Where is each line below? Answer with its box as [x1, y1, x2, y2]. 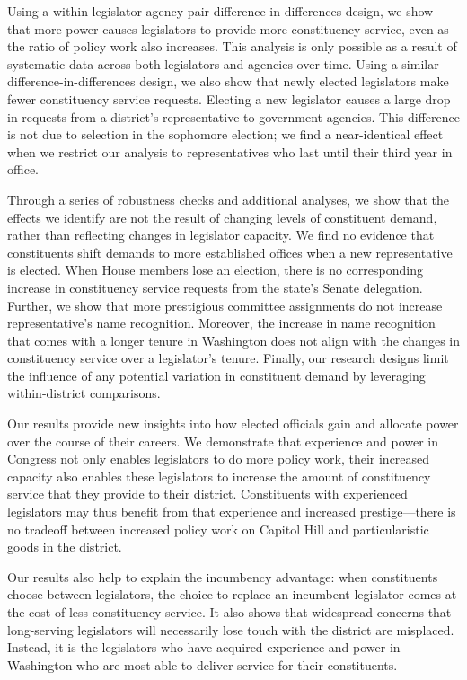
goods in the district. [7, 537, 122, 556]
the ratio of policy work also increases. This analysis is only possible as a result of [7, 37, 457, 56]
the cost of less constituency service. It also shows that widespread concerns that [7, 603, 452, 621]
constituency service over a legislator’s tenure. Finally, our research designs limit [7, 349, 449, 367]
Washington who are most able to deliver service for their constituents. [7, 655, 398, 674]
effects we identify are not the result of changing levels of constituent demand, [7, 208, 437, 226]
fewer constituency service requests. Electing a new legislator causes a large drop [7, 89, 451, 108]
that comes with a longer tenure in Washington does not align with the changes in [7, 331, 460, 349]
